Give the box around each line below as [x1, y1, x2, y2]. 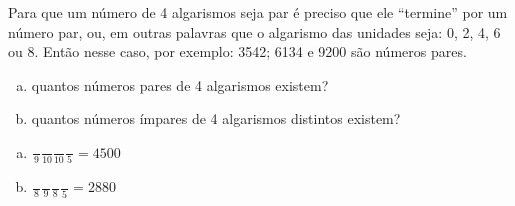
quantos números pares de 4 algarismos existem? [31, 74, 329, 95]
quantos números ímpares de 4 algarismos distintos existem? [31, 108, 401, 129]
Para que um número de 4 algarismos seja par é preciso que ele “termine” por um [8, 2, 508, 22]
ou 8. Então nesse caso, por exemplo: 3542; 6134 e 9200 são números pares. [8, 41, 467, 62]
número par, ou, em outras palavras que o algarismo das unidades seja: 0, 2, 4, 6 [8, 21, 501, 42]
